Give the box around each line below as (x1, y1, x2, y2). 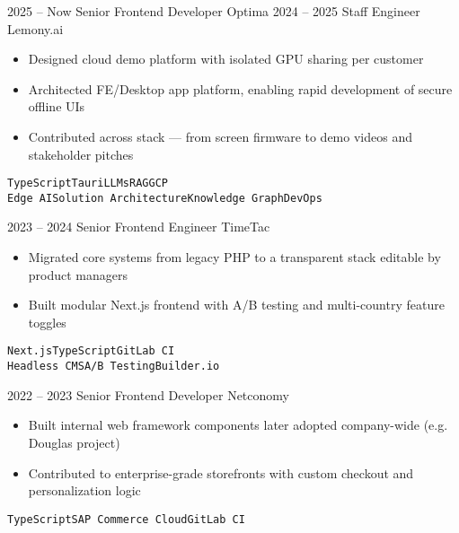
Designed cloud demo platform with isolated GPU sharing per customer (28, 49, 424, 68)
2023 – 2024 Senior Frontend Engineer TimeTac (7, 217, 270, 236)
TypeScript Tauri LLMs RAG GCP (7, 177, 168, 190)
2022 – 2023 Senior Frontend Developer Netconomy (7, 385, 289, 404)
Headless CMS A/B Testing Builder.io (7, 360, 220, 373)
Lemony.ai (7, 19, 64, 38)
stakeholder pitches (28, 144, 134, 163)
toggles (28, 312, 66, 331)
